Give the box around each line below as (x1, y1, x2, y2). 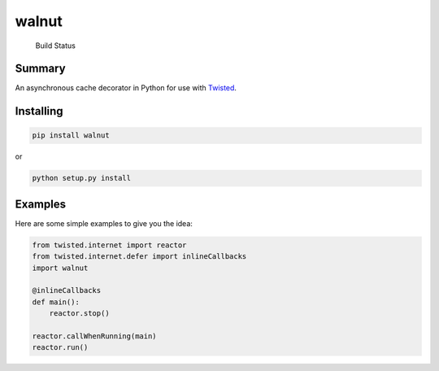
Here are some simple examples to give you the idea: (15, 218, 193, 228)
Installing (15, 104, 64, 118)
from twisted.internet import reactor (32, 240, 187, 250)
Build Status (35, 41, 76, 50)
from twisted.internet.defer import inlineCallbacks (32, 252, 247, 261)
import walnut (32, 263, 89, 273)
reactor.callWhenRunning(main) (32, 332, 158, 341)
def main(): (32, 297, 80, 307)
